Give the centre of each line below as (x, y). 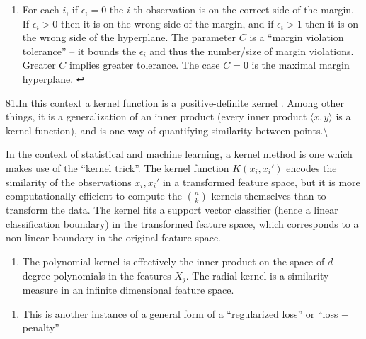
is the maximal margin (301, 65)
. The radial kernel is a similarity (257, 275)
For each (41, 9)
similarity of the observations (69, 182)
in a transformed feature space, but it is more (261, 182)
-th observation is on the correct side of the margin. (242, 9)
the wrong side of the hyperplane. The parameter (129, 37)
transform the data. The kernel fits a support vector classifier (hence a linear (172, 210)
